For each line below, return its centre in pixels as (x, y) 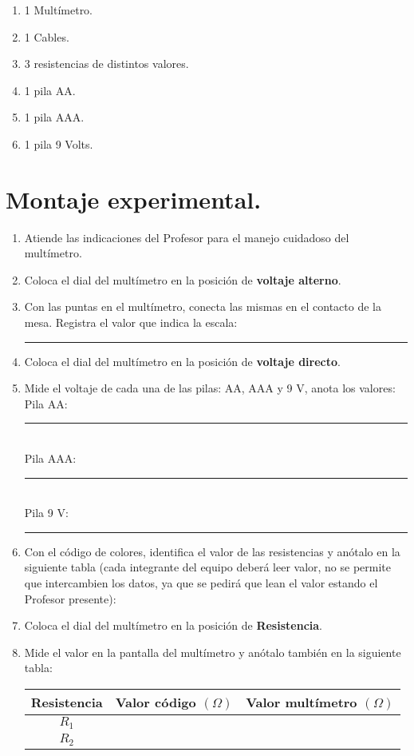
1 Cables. (47, 36)
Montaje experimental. (134, 199)
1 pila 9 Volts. (59, 143)
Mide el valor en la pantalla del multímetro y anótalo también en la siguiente (213, 652)
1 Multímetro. (59, 10)
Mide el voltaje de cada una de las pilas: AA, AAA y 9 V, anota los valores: (210, 388)
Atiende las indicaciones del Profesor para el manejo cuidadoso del (187, 237)
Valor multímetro (302, 702)
